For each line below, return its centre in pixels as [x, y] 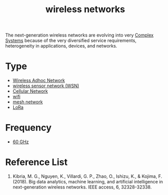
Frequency [28, 128]
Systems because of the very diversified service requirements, [71, 41]
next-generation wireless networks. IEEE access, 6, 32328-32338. [82, 187]
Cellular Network [30, 91]
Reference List [36, 162]
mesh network [28, 102]
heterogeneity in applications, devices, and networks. [61, 46]
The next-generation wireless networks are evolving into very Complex [79, 35]
